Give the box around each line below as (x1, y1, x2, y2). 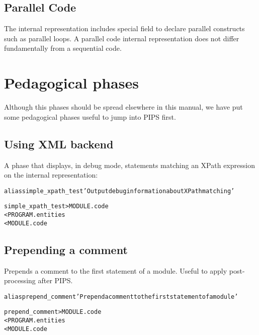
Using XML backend (4, 136, 114, 151)
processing (4, 275, 36, 286)
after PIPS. (38, 275, 73, 286)
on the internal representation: (4, 170, 98, 180)
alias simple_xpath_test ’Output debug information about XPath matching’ (4, 187, 235, 195)
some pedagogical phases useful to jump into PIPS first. (4, 111, 176, 122)
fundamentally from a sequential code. (4, 43, 122, 53)
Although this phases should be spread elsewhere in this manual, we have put (4, 102, 243, 112)
